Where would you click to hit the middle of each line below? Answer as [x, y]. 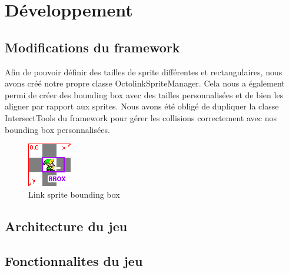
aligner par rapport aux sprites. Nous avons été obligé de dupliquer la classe [142, 106]
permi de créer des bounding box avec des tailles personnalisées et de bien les [144, 94]
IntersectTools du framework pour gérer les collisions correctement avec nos [141, 117]
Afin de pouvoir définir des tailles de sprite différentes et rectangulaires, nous [144, 71]
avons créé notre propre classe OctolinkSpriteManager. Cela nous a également [145, 83]
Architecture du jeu [66, 226]
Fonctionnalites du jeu [74, 260]
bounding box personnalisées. [57, 129]
